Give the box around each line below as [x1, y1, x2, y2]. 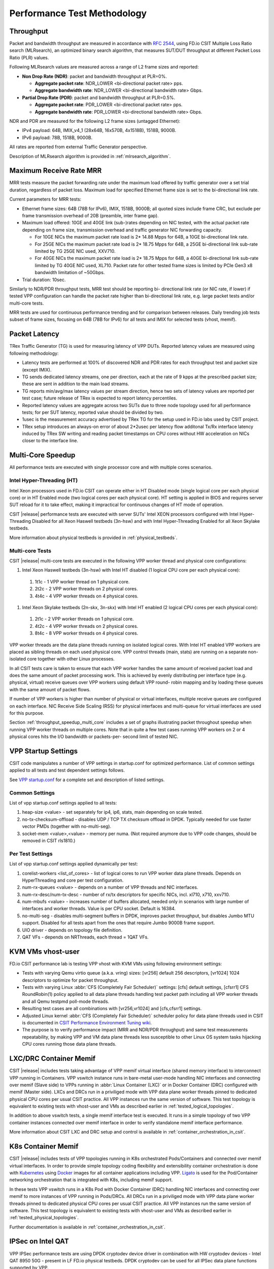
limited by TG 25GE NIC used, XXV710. [35, 248, 116, 254]
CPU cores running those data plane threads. [22, 1041, 117, 1047]
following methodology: [9, 350, 59, 356]
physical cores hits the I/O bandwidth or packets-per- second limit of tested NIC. [9, 733, 179, 740]
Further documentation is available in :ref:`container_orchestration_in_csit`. [9, 1224, 166, 1230]
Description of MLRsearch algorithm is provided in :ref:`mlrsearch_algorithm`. [9, 153, 171, 159]
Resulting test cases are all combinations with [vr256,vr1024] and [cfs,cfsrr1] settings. [22, 1006, 202, 1012]
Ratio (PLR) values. [9, 54, 49, 60]
